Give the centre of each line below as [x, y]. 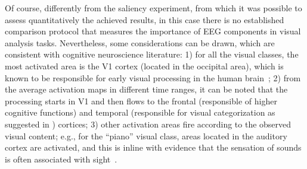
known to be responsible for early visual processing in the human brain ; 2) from [153, 77]
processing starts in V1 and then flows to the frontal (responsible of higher [141, 101]
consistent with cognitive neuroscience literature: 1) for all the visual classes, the [152, 54]
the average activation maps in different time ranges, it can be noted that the [146, 89]
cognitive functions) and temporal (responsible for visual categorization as [140, 112]
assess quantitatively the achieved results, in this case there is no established [145, 19]
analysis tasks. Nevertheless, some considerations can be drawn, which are [140, 42]
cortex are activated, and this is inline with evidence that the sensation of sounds [153, 147]
